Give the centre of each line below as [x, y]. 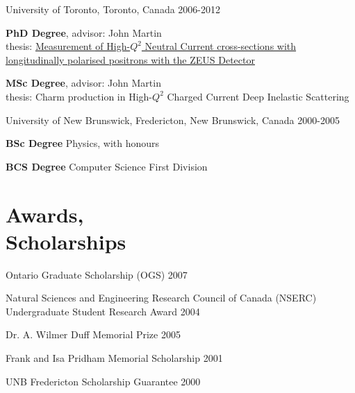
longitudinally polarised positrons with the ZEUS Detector [130, 59]
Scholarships [66, 241]
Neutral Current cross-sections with [221, 46]
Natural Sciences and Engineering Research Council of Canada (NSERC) [161, 298]
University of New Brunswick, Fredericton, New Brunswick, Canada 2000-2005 [173, 120]
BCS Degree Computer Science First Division [107, 166]
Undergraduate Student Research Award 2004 [103, 311]
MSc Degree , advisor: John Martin [83, 83]
